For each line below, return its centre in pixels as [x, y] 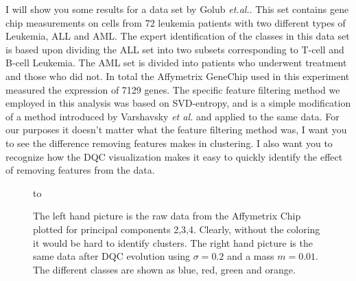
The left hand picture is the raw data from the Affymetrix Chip [167, 216]
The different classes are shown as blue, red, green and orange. [164, 269]
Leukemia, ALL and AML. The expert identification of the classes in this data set [178, 36]
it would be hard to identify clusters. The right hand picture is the [173, 242]
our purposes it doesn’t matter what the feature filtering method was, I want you [176, 130]
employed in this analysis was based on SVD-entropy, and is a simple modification [178, 103]
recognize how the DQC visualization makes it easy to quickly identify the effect [174, 156]
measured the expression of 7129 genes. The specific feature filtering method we [173, 89]
